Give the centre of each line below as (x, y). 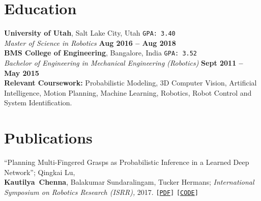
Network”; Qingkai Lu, (40, 172)
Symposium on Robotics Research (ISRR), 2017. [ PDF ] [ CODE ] (101, 192)
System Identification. (38, 103)
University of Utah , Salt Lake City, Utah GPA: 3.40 (90, 33)
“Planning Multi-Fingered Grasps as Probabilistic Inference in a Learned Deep (127, 162)
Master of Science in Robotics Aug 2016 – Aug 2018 (90, 42)
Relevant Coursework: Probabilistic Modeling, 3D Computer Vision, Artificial (130, 83)
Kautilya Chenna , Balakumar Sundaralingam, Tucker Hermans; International (129, 182)
